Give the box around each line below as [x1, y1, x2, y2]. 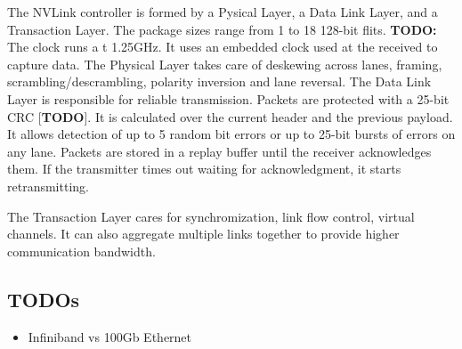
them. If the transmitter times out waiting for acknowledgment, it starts [7, 159, 401, 178]
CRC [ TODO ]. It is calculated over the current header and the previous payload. [7, 107, 453, 126]
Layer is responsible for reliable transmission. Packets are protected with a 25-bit [7, 89, 450, 108]
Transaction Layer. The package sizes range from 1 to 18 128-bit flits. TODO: [7, 20, 437, 38]
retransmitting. [7, 176, 89, 195]
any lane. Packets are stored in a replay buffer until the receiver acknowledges [7, 142, 432, 160]
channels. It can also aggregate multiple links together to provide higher [7, 224, 400, 243]
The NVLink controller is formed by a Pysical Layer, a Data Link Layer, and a [7, 3, 438, 20]
